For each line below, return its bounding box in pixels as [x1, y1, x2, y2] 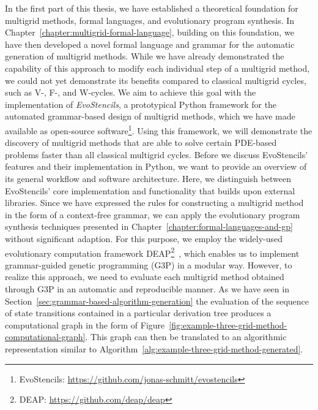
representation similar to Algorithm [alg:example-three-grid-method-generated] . [5, 342, 303, 355]
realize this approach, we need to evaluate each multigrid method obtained [5, 270, 284, 283]
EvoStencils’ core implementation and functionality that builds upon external [5, 184, 295, 197]
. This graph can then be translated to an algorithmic [85, 330, 287, 343]
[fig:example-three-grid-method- [169, 318, 287, 331]
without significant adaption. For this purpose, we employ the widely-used [5, 232, 283, 245]
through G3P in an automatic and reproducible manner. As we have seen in [5, 282, 289, 295]
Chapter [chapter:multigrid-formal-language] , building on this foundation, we [5, 26, 294, 39]
